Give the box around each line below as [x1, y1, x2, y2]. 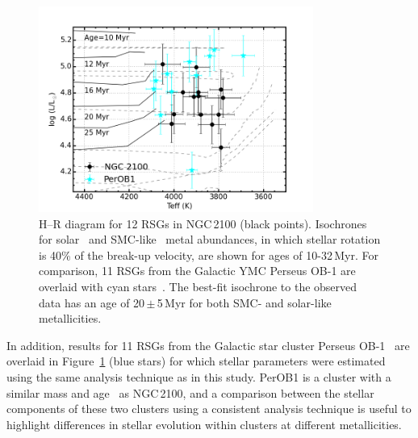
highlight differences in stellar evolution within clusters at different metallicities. [6, 415, 402, 432]
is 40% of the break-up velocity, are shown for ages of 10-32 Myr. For [39, 246, 379, 263]
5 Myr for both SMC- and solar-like [157, 294, 332, 311]
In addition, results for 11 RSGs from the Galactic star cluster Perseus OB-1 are [6, 336, 410, 353]
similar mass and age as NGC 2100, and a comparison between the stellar [6, 384, 374, 401]
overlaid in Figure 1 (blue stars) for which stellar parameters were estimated [6, 352, 386, 369]
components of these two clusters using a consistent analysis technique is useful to [6, 400, 412, 417]
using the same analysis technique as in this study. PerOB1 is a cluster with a [6, 369, 391, 386]
